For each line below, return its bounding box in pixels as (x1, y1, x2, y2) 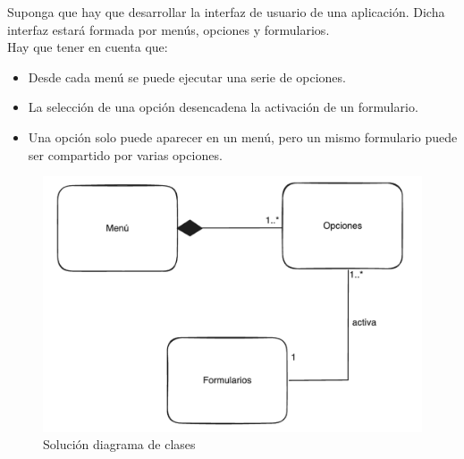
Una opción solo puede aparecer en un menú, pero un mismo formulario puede (28, 127, 458, 146)
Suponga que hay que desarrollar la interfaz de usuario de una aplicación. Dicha (7, 3, 445, 21)
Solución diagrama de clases (43, 435, 196, 454)
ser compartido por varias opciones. (28, 145, 223, 164)
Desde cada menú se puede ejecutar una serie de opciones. (28, 67, 346, 86)
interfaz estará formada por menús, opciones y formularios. (7, 20, 330, 38)
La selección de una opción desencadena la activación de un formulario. (28, 98, 418, 116)
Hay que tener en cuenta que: (7, 38, 168, 56)
